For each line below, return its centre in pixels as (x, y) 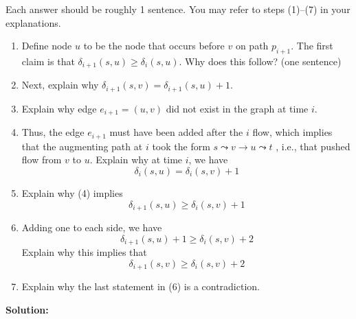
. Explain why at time (136, 159)
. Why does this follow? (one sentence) (260, 61)
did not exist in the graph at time (237, 108)
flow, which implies (292, 132)
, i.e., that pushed (313, 146)
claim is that (48, 61)
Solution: (27, 309)
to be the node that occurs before (154, 46)
